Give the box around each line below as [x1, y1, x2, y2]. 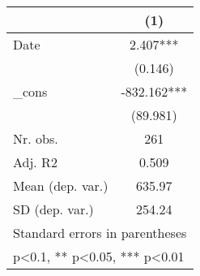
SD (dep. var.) [13, 200, 94, 218]
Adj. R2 [13, 153, 57, 171]
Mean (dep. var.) [13, 176, 109, 195]
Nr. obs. [13, 129, 58, 148]
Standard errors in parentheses [13, 223, 187, 242]
